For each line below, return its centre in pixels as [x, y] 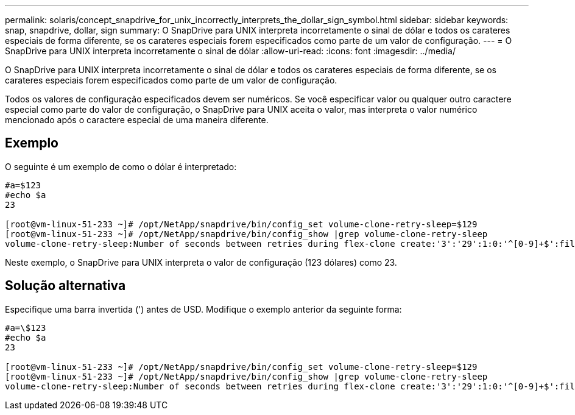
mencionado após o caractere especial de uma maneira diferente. [137, 120]
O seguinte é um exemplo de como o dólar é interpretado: [121, 166]
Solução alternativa [65, 286]
